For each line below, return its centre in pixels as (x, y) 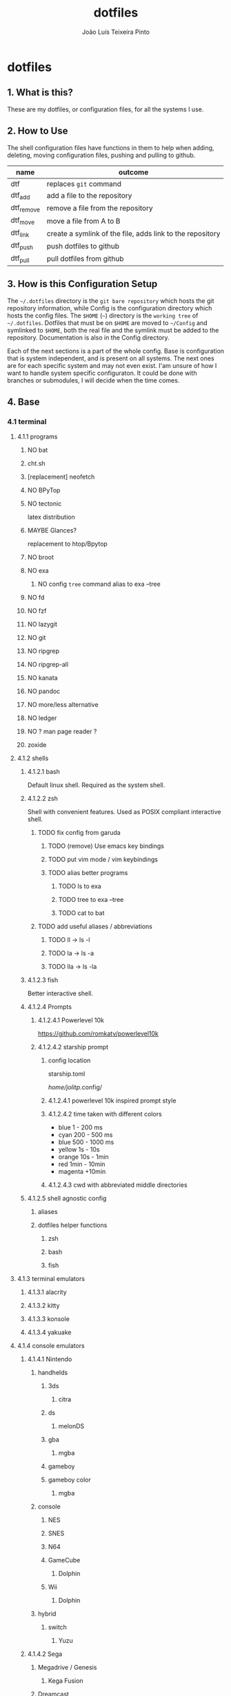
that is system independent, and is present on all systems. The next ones (111, 358)
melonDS (71, 1426)
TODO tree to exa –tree (91, 900)
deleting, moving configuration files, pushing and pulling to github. (101, 155)
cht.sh (37, 463)
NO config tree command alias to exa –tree (99, 584)
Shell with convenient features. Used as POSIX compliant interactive (124, 812)
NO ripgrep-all (48, 665)
